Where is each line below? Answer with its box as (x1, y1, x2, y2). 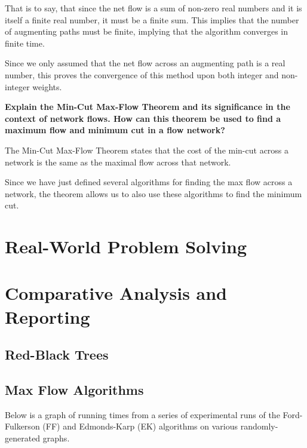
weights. (32, 80, 62, 93)
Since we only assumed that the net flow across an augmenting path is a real (5, 57, 285, 69)
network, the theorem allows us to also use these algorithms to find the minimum (5, 187, 302, 200)
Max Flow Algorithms (5, 381, 144, 399)
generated (5, 432, 41, 444)
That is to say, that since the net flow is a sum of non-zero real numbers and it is (5, 2, 302, 14)
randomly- (240, 420, 278, 432)
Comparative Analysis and (5, 281, 228, 305)
